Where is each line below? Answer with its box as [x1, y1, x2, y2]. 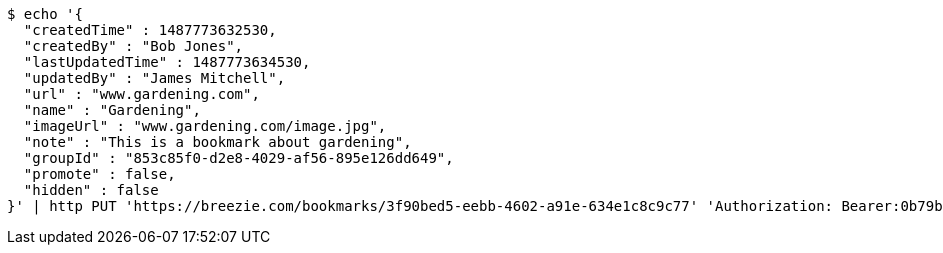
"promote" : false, [23, 166, 176, 182]
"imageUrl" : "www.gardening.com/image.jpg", [23, 118, 387, 134]
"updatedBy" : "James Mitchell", [23, 70, 286, 86]
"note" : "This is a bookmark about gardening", [23, 134, 412, 150]
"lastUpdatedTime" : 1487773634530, [23, 54, 311, 70]
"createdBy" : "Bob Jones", [23, 38, 244, 54]
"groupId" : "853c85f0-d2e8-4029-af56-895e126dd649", [23, 150, 454, 166]
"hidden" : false [23, 182, 159, 198]
